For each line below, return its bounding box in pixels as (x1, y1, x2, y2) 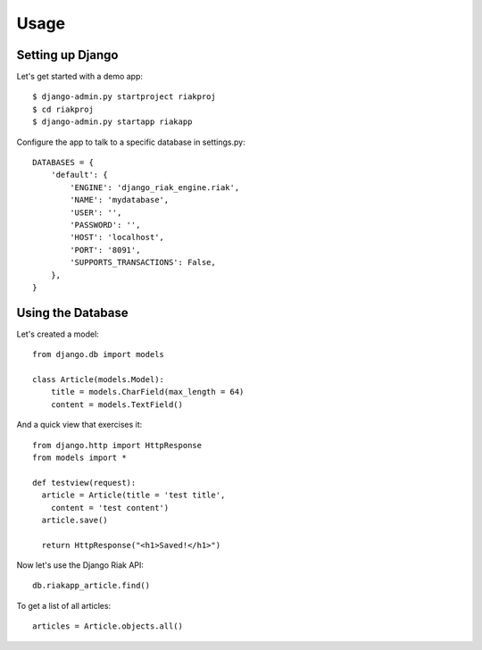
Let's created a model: (16, 329, 100, 339)
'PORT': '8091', (70, 245, 141, 254)
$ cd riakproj (32, 104, 94, 114)
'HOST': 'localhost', (70, 232, 165, 243)
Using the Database (16, 304, 129, 321)
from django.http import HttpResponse (32, 440, 203, 450)
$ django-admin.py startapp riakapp (32, 117, 193, 127)
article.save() (41, 514, 108, 525)
